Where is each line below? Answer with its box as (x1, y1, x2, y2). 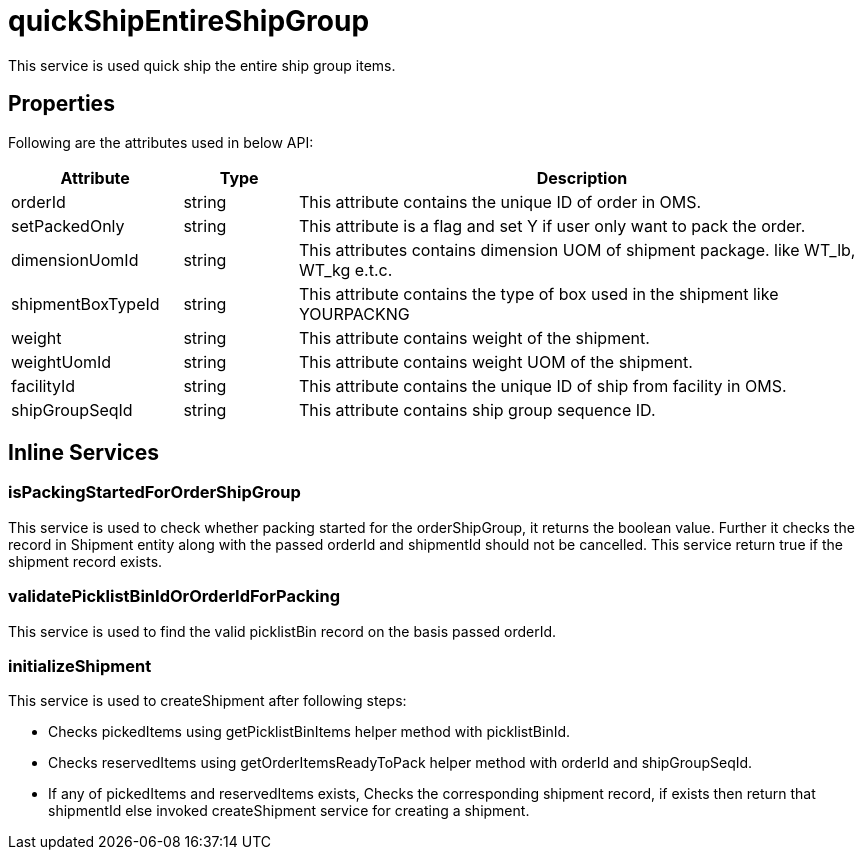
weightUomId (11, 351, 112, 372)
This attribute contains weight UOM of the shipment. (298, 351, 693, 372)
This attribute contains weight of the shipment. (298, 327, 650, 348)
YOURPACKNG (298, 303, 410, 324)
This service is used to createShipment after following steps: (8, 692, 407, 710)
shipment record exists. (8, 552, 163, 570)
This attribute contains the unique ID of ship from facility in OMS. (298, 375, 787, 396)
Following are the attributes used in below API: (8, 133, 314, 151)
